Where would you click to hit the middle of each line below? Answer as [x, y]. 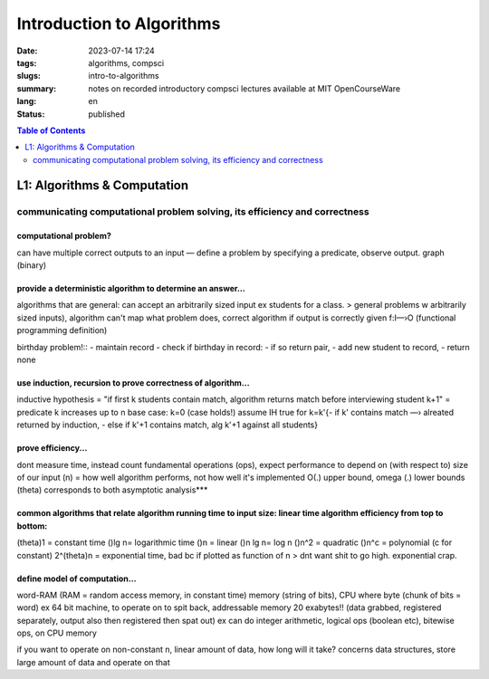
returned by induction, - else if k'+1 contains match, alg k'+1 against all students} [168, 425]
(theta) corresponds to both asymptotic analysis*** [112, 490]
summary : [37, 88]
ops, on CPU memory [57, 633]
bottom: [32, 526]
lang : [27, 101]
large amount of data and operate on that [94, 662]
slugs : [29, 76]
